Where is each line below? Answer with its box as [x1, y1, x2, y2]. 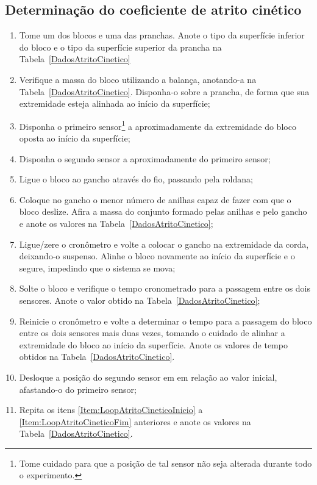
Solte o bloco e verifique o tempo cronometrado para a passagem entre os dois [19, 282, 311, 295]
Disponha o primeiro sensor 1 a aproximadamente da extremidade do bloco [19, 118, 296, 132]
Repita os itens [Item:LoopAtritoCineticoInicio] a [19, 403, 203, 416]
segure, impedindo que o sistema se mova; [19, 261, 176, 274]
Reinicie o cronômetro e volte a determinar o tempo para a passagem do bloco [19, 314, 312, 327]
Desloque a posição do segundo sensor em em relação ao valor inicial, [19, 370, 277, 383]
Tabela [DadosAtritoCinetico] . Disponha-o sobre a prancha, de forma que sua [19, 85, 310, 98]
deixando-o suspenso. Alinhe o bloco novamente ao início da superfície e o [19, 250, 295, 262]
